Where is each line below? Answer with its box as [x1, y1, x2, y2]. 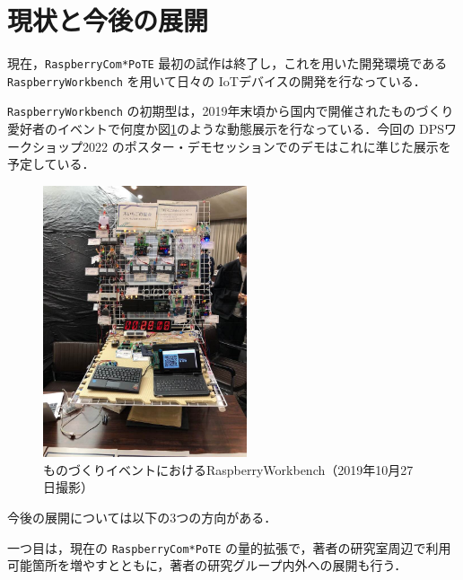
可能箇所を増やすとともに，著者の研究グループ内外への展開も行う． [7, 556, 407, 575]
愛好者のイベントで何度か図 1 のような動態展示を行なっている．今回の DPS [7, 119, 444, 138]
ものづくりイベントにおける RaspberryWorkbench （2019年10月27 [43, 460, 414, 479]
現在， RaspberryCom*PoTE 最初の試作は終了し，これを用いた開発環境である [7, 54, 448, 73]
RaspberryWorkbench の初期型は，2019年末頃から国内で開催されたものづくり [7, 101, 454, 120]
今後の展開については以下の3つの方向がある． [7, 508, 277, 526]
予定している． [7, 154, 95, 173]
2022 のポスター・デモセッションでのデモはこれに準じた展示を [82, 136, 451, 155]
